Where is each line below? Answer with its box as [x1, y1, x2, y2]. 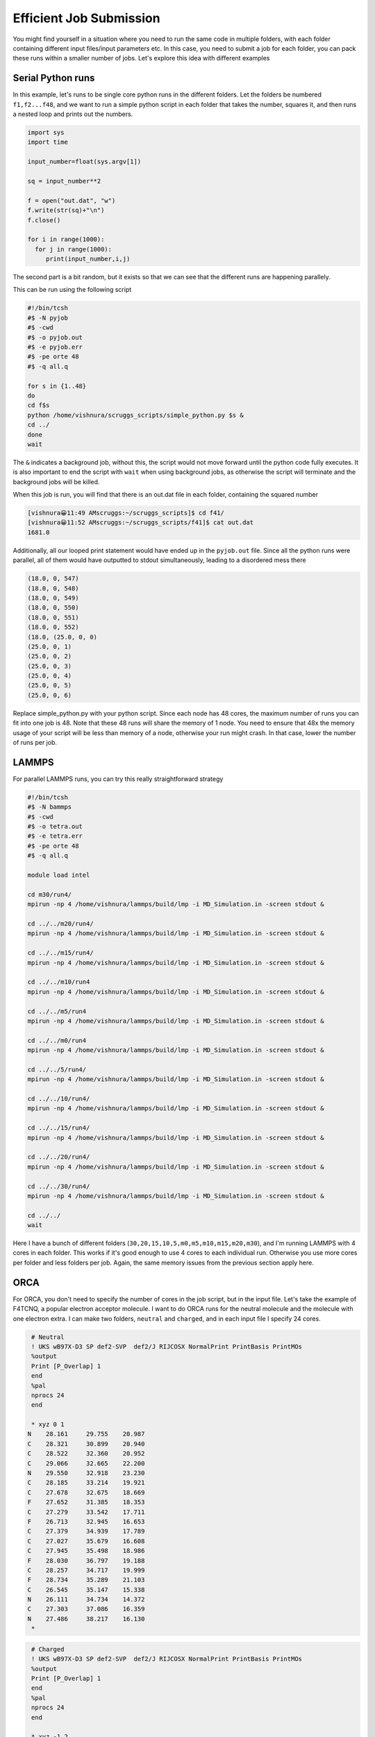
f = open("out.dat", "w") [27, 197, 116, 204]
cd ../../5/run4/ [27, 1065, 87, 1073]
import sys [27, 129, 65, 136]
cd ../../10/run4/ [27, 1095, 90, 1103]
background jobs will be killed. [12, 477, 100, 486]
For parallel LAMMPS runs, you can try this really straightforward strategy [12, 775, 224, 783]
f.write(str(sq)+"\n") [27, 206, 105, 215]
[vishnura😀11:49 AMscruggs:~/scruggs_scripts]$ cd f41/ [27, 509, 225, 517]
